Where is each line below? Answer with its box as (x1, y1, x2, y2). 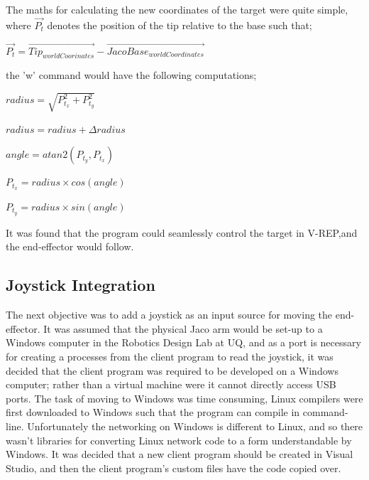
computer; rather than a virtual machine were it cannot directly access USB (6, 377, 336, 392)
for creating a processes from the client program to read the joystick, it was (6, 349, 334, 364)
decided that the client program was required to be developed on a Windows (6, 363, 338, 378)
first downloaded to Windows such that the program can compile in (6, 405, 300, 420)
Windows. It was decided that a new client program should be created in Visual (6, 447, 353, 462)
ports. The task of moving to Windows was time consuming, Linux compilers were (6, 390, 363, 405)
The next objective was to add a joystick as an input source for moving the (6, 307, 333, 322)
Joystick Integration (6, 274, 155, 296)
